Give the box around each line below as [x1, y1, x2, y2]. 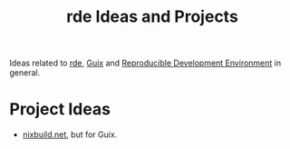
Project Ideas [9, 99, 111, 120]
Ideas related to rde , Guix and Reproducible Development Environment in [9, 57, 282, 69]
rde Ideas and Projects [66, 6, 238, 27]
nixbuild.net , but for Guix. [22, 129, 118, 140]
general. [9, 67, 41, 78]
